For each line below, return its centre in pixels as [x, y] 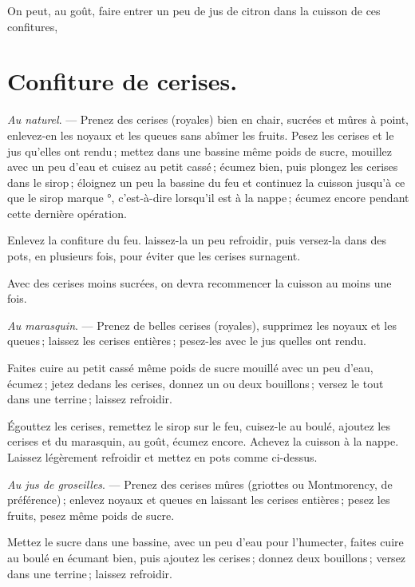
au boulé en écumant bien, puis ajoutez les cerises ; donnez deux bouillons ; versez [207, 557]
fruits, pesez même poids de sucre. [91, 515]
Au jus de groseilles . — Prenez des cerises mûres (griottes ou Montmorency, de [200, 484]
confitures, [33, 26]
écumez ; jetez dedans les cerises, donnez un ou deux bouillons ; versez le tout [196, 383]
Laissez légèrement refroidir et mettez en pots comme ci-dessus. [162, 457]
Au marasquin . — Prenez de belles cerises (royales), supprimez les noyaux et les [202, 325]
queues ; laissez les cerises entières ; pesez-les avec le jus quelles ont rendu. [187, 341]
